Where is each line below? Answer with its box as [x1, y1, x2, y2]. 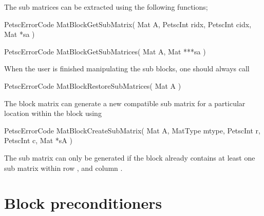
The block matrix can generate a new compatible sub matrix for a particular [4, 97, 246, 108]
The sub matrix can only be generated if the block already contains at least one [4, 152, 255, 163]
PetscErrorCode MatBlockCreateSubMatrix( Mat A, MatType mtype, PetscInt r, [4, 125, 260, 135]
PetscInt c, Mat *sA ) [4, 135, 72, 146]
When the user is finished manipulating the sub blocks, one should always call [4, 63, 250, 74]
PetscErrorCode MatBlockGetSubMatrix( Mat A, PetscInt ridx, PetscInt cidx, [4, 18, 252, 29]
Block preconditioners [4, 192, 162, 213]
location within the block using [4, 108, 102, 119]
